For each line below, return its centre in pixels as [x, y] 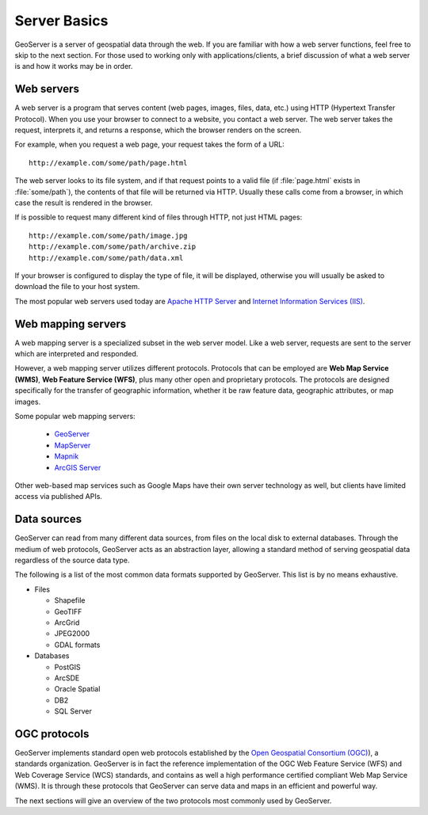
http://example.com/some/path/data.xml [106, 258]
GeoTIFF [68, 611]
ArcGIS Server [78, 467]
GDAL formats [77, 645]
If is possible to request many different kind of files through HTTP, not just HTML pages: [159, 217]
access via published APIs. [59, 497]
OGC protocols [52, 734]
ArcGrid [67, 623]
